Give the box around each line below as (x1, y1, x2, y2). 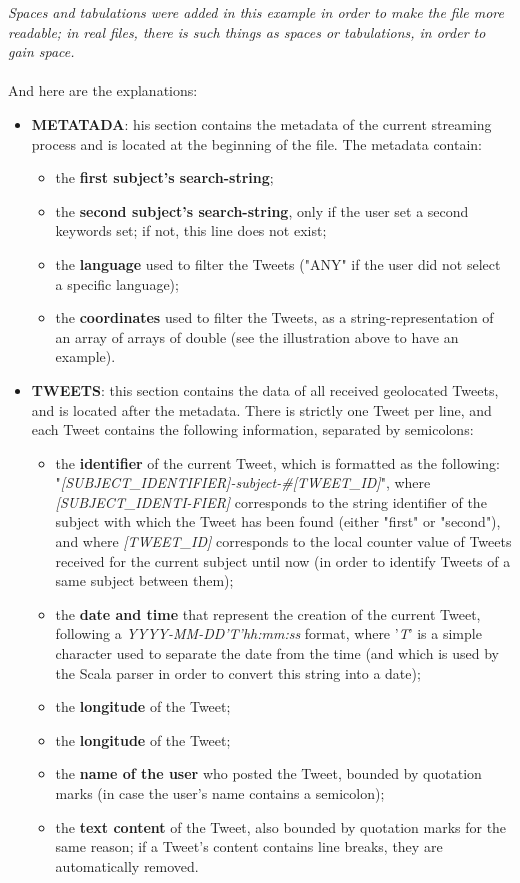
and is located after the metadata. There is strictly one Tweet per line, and (31, 399, 492, 420)
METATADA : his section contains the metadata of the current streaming (31, 113, 492, 134)
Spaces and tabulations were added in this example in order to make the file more (8, 2, 504, 22)
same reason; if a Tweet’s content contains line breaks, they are (55, 836, 443, 857)
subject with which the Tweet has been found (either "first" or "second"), (55, 511, 501, 532)
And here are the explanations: (8, 80, 198, 101)
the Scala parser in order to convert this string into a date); (55, 662, 421, 683)
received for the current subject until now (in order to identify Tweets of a (55, 550, 511, 571)
